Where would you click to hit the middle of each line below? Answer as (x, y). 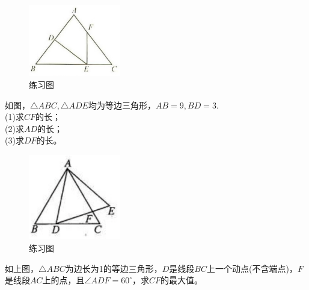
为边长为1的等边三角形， (114, 268)
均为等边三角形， (122, 105)
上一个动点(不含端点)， (252, 268)
